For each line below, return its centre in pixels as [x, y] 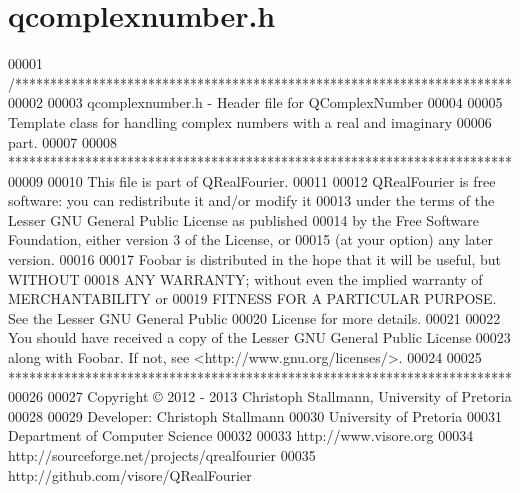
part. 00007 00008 [62, 141]
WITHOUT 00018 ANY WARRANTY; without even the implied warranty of [245, 278]
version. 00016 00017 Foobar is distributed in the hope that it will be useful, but [255, 259]
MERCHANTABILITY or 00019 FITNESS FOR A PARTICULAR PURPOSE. [252, 298]
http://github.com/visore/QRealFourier [130, 474]
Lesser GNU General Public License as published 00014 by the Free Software [243, 219]
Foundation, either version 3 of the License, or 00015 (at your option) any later [250, 239]
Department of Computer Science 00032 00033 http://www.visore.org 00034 [241, 435]
